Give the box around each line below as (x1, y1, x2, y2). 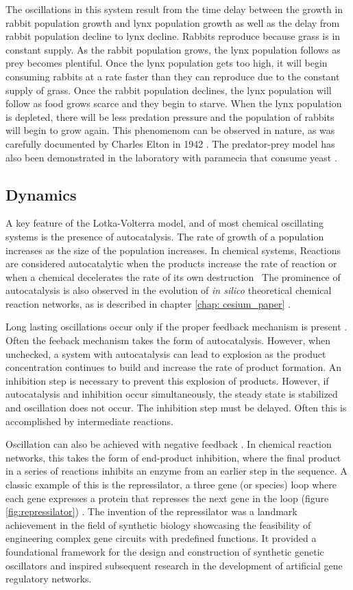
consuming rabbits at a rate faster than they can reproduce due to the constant (5, 69, 340, 83)
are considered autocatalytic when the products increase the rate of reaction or (5, 256, 337, 271)
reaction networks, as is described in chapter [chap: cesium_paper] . (5, 296, 291, 310)
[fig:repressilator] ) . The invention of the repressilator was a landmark (5, 504, 297, 519)
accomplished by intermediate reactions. (5, 413, 173, 428)
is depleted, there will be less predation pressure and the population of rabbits (5, 109, 334, 124)
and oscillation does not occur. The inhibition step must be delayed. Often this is (5, 400, 347, 415)
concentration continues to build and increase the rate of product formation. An (5, 360, 341, 374)
